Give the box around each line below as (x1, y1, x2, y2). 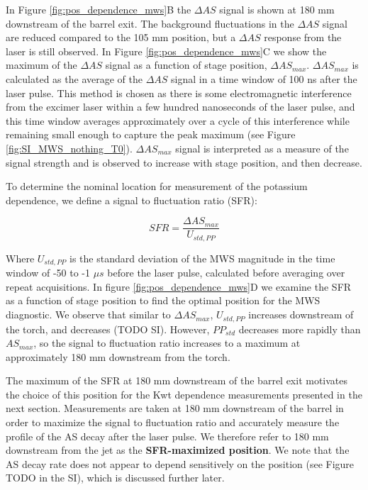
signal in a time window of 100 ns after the (171, 71, 357, 86)
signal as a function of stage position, (105, 57, 267, 72)
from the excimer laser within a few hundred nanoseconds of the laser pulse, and (6, 99, 355, 114)
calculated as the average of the (6, 71, 143, 86)
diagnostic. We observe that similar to (6, 307, 171, 322)
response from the (264, 30, 342, 45)
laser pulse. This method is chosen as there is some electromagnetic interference (6, 85, 352, 100)
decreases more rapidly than (238, 321, 361, 336)
